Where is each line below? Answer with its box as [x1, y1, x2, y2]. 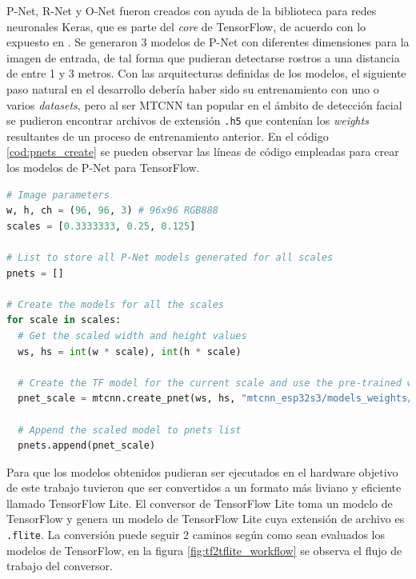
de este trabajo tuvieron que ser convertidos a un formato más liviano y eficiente [6, 479, 402, 496]
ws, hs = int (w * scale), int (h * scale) [18, 345, 242, 357]
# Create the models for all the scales [6, 298, 225, 310]
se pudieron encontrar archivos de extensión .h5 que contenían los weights [6, 112, 369, 129]
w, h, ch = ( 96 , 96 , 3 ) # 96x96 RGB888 [6, 205, 218, 217]
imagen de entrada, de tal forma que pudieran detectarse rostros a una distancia [6, 49, 400, 66]
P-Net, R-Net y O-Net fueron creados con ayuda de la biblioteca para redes [6, 2, 377, 18]
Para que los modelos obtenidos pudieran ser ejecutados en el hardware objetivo [6, 463, 398, 480]
